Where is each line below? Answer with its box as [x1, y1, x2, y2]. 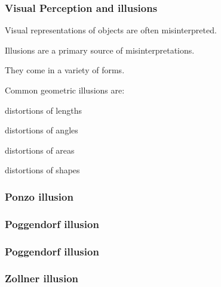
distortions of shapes [5, 164, 80, 176]
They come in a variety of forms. [5, 64, 125, 76]
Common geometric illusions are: [5, 84, 125, 96]
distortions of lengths [5, 104, 82, 116]
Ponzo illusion [5, 189, 73, 204]
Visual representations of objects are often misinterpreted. [5, 24, 217, 36]
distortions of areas [5, 143, 75, 156]
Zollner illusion [5, 271, 79, 286]
